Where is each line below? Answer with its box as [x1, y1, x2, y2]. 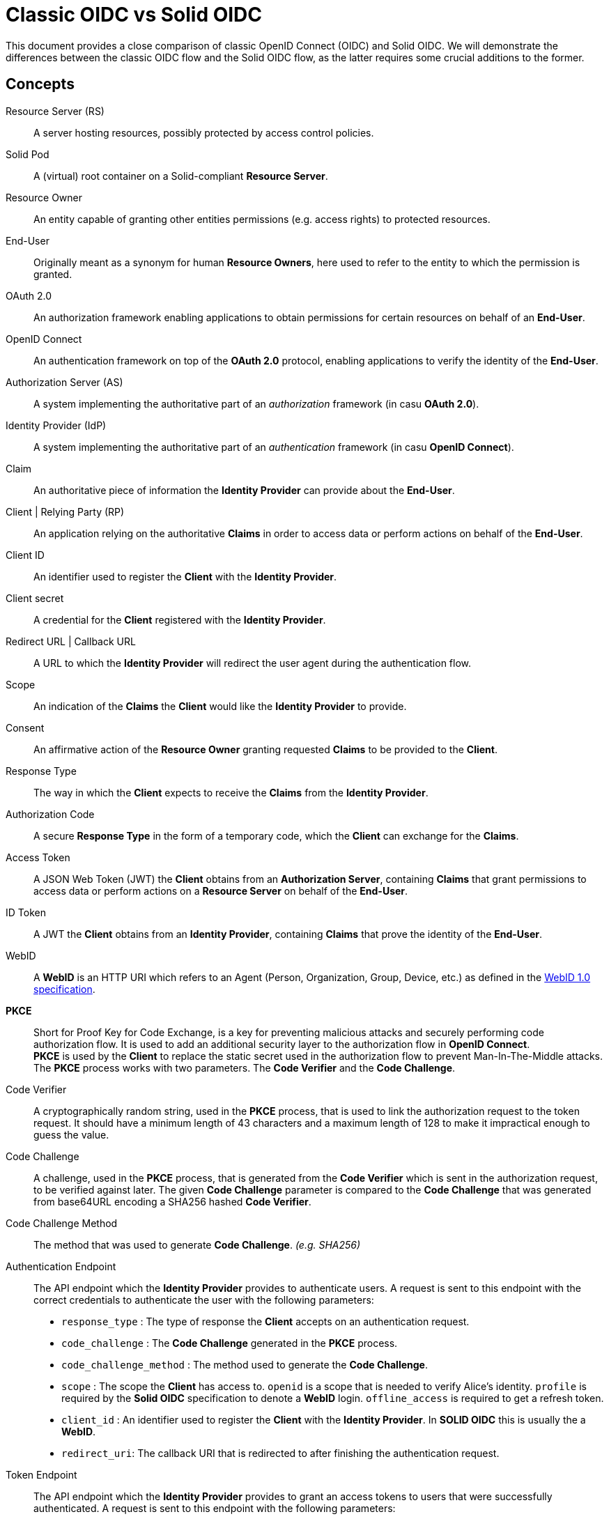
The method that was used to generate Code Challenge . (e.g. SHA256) [33, 1238, 361, 1251]
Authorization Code [6, 808, 95, 820]
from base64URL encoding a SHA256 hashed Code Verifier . [33, 1195, 311, 1208]
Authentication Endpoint [6, 1260, 116, 1272]
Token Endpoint [6, 1468, 77, 1481]
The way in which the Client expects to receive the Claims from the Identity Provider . [33, 786, 429, 799]
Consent [6, 721, 45, 734]
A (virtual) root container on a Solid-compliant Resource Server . [33, 169, 328, 182]
